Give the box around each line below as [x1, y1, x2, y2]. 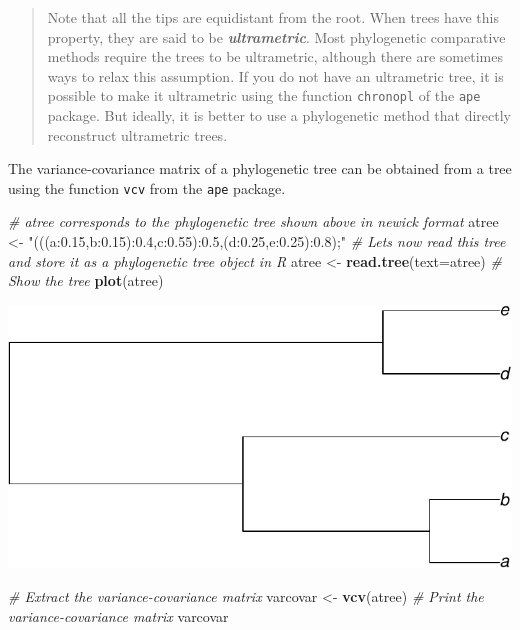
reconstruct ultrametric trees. [47, 124, 228, 145]
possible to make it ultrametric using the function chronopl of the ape [47, 85, 481, 106]
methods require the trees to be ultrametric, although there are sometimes [47, 46, 503, 67]
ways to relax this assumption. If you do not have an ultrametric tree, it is [47, 65, 504, 86]
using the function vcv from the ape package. [8, 177, 286, 198]
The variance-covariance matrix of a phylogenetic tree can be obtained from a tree [8, 158, 512, 179]
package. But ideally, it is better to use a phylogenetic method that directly [47, 105, 511, 126]
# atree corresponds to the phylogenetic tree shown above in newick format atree [8, 211, 499, 232]
